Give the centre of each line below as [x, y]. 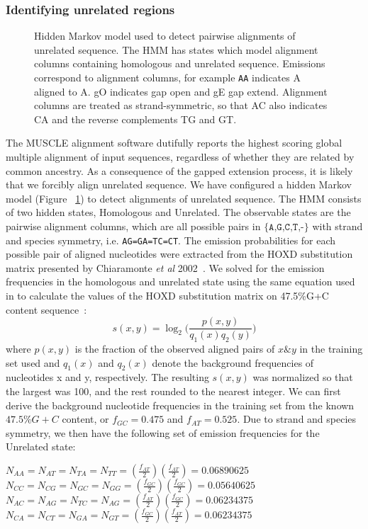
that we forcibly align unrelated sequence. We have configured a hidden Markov [179, 184]
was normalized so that [303, 377]
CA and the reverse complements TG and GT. [135, 119]
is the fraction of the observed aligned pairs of [175, 349]
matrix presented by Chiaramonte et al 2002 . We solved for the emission [165, 267]
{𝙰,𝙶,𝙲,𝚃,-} [286, 227]
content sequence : [46, 309]
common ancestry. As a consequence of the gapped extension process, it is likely [179, 170]
